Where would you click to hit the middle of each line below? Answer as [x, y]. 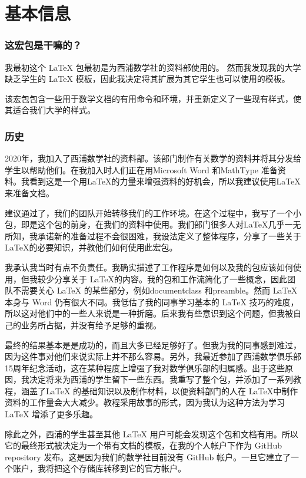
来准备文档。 [29, 192]
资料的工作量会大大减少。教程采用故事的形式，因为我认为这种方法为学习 [145, 402]
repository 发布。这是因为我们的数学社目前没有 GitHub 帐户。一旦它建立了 [148, 456]
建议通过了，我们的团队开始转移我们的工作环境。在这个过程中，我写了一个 [149, 212]
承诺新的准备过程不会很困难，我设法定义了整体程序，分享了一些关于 [169, 235]
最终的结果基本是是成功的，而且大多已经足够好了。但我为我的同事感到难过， [153, 345]
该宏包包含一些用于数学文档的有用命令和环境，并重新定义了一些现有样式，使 [153, 98]
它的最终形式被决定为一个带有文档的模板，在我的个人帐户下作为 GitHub [144, 445]
